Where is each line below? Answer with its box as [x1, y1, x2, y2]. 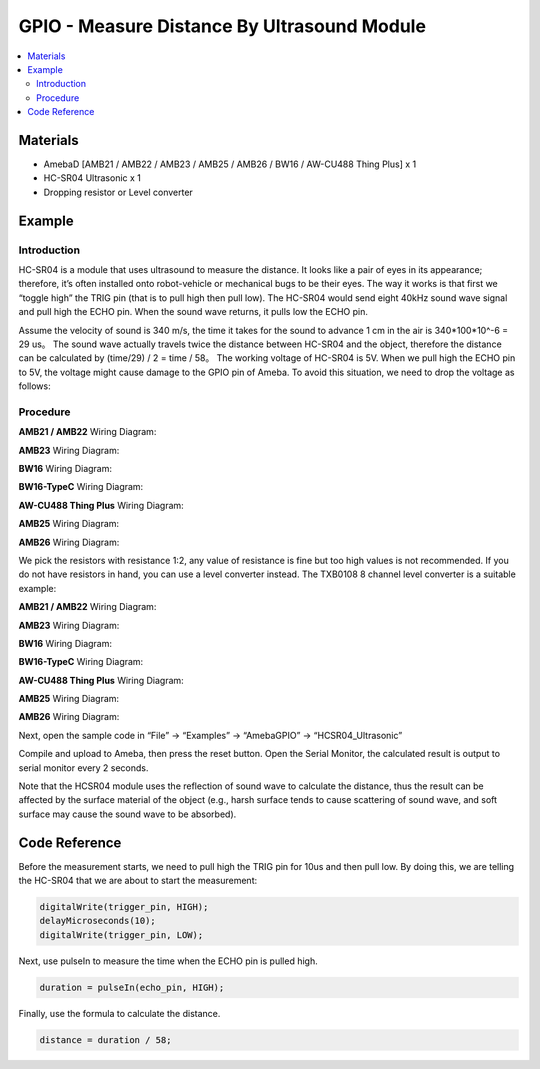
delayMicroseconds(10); [39, 915, 157, 927]
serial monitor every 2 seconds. [18, 761, 149, 774]
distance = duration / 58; [39, 1034, 172, 1045]
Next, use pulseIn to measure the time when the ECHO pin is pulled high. [18, 955, 319, 967]
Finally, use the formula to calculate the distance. [18, 1007, 221, 1019]
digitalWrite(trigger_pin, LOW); [39, 929, 204, 940]
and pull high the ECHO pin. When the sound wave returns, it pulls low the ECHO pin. [18, 306, 369, 318]
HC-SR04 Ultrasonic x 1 [43, 172, 142, 184]
